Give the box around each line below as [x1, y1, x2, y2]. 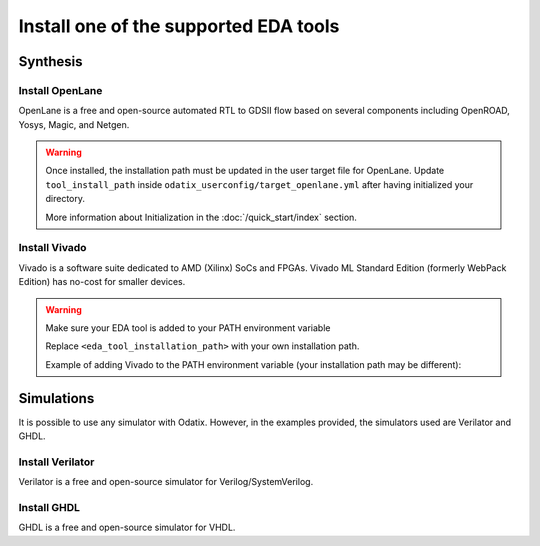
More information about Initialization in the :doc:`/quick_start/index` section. [45, 211, 357, 223]
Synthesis [18, 53, 84, 70]
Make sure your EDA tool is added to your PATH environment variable [45, 321, 331, 334]
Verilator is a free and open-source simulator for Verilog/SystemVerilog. [18, 476, 314, 488]
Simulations [18, 390, 95, 407]
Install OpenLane [18, 83, 103, 97]
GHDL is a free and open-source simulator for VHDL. [18, 521, 236, 534]
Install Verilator [18, 455, 95, 469]
